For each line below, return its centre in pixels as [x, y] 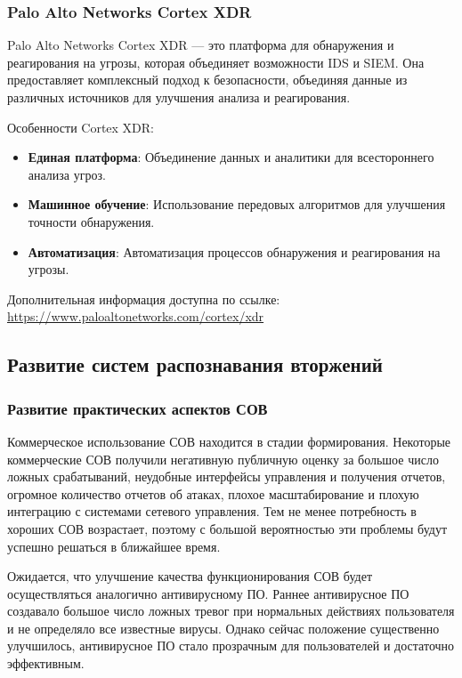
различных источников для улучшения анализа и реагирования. [179, 97]
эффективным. [46, 663]
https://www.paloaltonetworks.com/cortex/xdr [136, 316]
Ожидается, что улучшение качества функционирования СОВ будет [190, 576]
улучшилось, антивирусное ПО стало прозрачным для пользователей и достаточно [231, 646]
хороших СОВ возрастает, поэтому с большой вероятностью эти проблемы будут [227, 528]
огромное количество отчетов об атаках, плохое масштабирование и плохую [213, 493]
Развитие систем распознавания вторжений [195, 364]
